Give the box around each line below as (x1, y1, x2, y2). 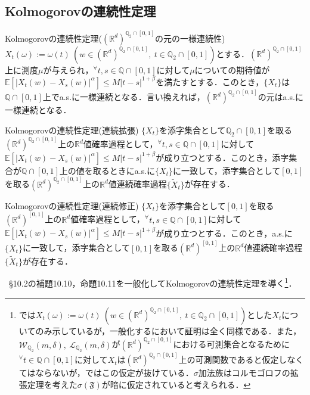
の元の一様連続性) (154, 32, 225, 44)
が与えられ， (43, 63, 94, 76)
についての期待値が (194, 63, 270, 76)
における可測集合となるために (173, 338, 290, 350)
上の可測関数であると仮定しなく (178, 353, 304, 366)
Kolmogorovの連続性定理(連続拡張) (5, 123, 139, 136)
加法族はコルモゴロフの (198, 366, 290, 379)
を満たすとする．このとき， (156, 75, 264, 88)
